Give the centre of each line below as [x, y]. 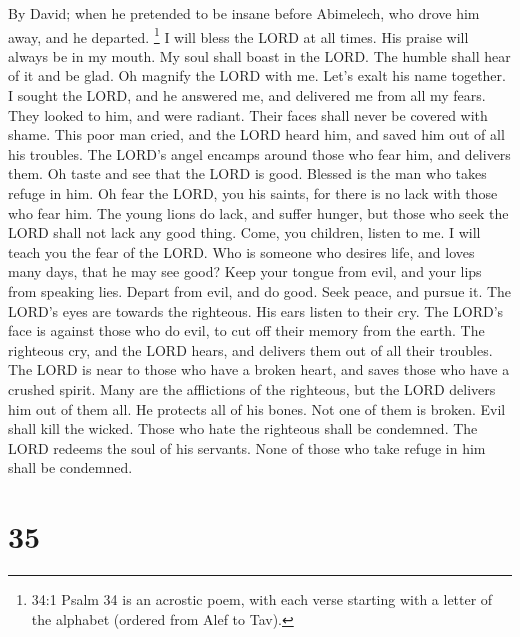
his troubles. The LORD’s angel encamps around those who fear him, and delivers [259, 153]
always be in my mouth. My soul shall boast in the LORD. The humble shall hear [259, 55]
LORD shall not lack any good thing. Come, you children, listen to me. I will [244, 232]
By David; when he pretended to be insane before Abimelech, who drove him [244, 13]
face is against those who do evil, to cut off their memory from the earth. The [246, 330]
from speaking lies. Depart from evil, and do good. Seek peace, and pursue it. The [260, 290]
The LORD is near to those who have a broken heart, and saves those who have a [259, 369]
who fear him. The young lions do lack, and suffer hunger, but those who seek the [258, 212]
